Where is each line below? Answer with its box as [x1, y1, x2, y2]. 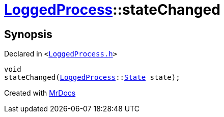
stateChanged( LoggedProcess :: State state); [4, 73, 180, 82]
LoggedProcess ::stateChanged [4, 1, 220, 18]
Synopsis [4, 27, 52, 41]
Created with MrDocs [4, 89, 76, 98]
